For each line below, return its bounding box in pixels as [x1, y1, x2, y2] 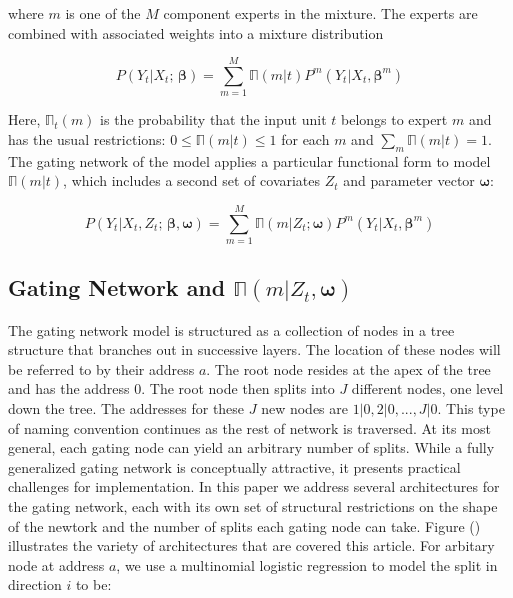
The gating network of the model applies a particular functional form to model [8, 150, 491, 171]
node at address [8, 554, 105, 575]
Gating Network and [8, 272, 226, 303]
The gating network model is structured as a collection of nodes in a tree [8, 319, 455, 340]
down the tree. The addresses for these [8, 397, 245, 418]
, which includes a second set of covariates [63, 170, 321, 191]
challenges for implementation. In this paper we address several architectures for [8, 476, 500, 497]
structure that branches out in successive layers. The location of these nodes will [8, 339, 501, 360]
